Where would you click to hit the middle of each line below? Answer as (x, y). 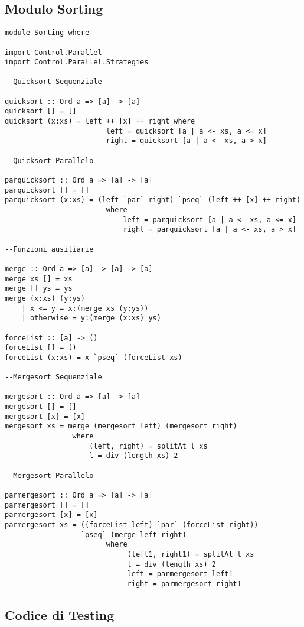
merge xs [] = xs (39, 279)
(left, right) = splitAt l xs (148, 446)
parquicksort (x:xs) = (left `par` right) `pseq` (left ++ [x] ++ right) (153, 200)
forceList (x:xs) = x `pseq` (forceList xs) (94, 357)
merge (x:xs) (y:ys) (45, 298)
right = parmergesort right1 (184, 584)
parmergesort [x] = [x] (51, 515)
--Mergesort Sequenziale (53, 377)
